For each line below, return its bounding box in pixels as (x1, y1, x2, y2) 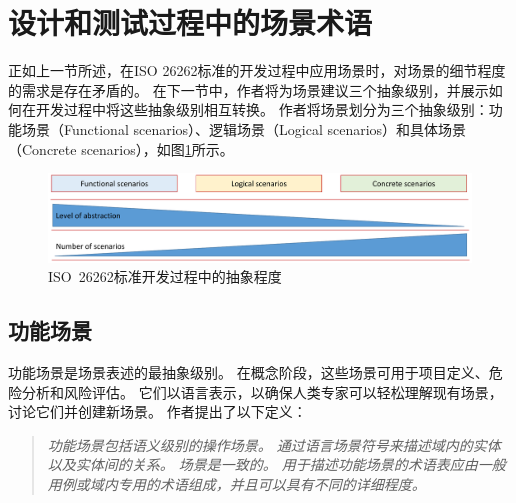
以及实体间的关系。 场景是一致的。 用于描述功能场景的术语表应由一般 (47, 454, 506, 475)
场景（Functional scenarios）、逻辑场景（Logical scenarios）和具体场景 (21, 118, 467, 139)
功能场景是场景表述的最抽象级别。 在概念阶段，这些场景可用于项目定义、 (8, 362, 489, 382)
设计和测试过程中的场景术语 (8, 2, 373, 43)
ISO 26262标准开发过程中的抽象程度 (48, 266, 282, 287)
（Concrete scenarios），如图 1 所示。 (8, 138, 234, 159)
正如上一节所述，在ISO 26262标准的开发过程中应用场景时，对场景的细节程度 (8, 60, 506, 81)
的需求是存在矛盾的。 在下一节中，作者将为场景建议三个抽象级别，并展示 (8, 79, 489, 100)
